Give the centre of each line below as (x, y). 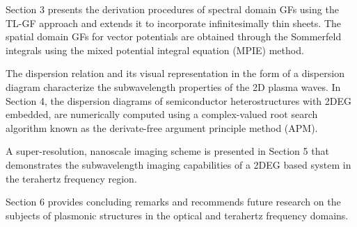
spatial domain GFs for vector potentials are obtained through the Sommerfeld (174, 36)
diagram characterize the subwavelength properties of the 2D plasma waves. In (173, 86)
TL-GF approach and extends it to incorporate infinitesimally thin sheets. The (173, 23)
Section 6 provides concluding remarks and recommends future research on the (173, 202)
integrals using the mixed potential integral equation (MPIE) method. (155, 50)
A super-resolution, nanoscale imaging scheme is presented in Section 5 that (167, 151)
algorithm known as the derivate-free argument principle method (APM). (162, 127)
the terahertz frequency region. (71, 178)
